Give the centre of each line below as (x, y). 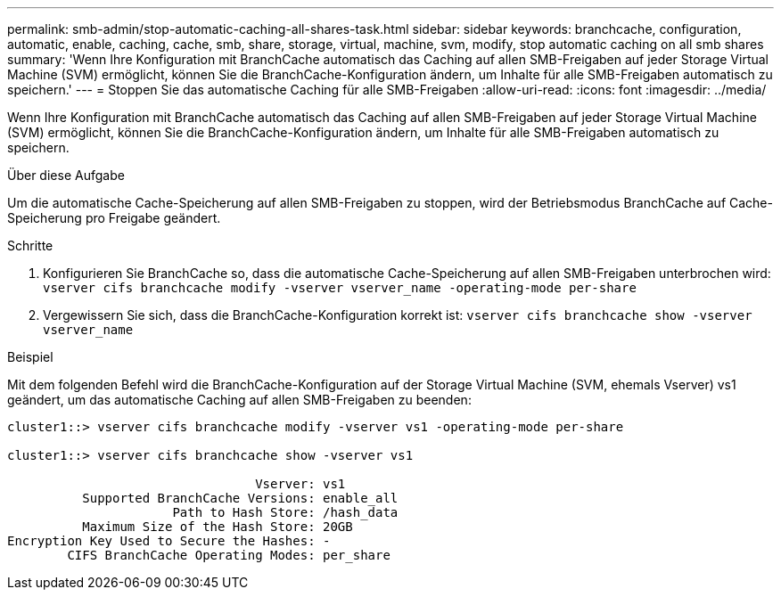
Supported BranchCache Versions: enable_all (240, 498)
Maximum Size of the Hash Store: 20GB (218, 527)
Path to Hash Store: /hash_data (285, 512)
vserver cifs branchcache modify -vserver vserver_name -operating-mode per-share (340, 288)
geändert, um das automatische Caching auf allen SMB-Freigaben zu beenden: (239, 400)
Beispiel (30, 357)
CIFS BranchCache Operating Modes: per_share (229, 555)
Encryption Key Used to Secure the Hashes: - (169, 541)
